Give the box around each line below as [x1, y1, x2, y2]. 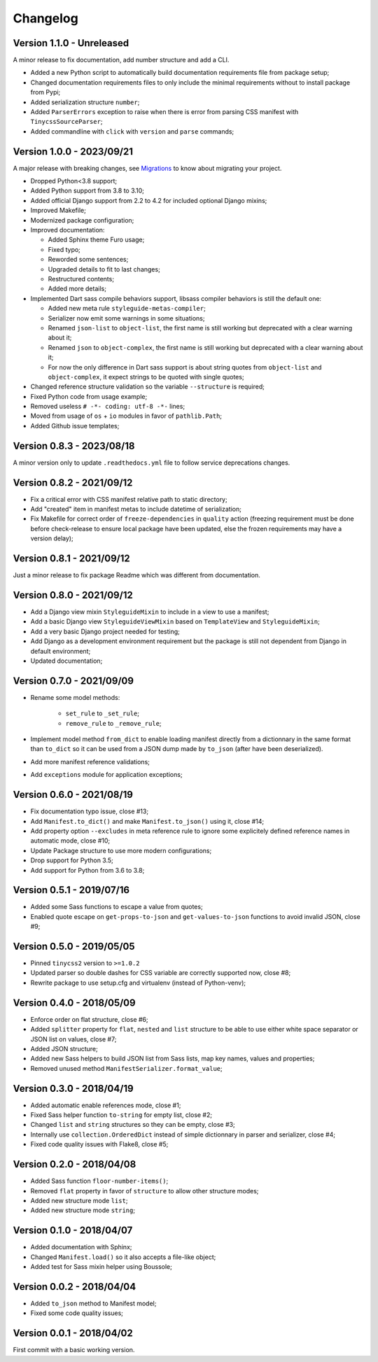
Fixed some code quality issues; [30, 1309, 124, 1317]
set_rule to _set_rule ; [65, 709, 140, 717]
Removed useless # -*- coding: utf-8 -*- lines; [30, 402, 185, 411]
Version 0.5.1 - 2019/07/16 [13, 884, 129, 896]
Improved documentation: [30, 226, 105, 234]
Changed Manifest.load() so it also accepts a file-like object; [30, 1253, 216, 1261]
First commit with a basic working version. [13, 1346, 135, 1354]
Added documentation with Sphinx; [30, 1243, 132, 1251]
